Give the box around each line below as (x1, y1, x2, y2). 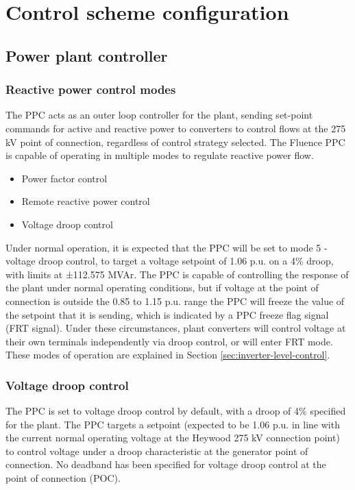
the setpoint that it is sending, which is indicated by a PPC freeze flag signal (5, 307, 329, 321)
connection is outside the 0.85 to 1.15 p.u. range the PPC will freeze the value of (5, 293, 345, 308)
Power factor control (21, 171, 108, 185)
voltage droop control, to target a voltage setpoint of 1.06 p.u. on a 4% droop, (5, 254, 334, 268)
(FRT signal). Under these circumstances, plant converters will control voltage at (5, 321, 346, 335)
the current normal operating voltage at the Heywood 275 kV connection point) (5, 430, 340, 445)
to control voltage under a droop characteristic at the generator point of (5, 443, 308, 458)
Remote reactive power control (21, 194, 150, 208)
